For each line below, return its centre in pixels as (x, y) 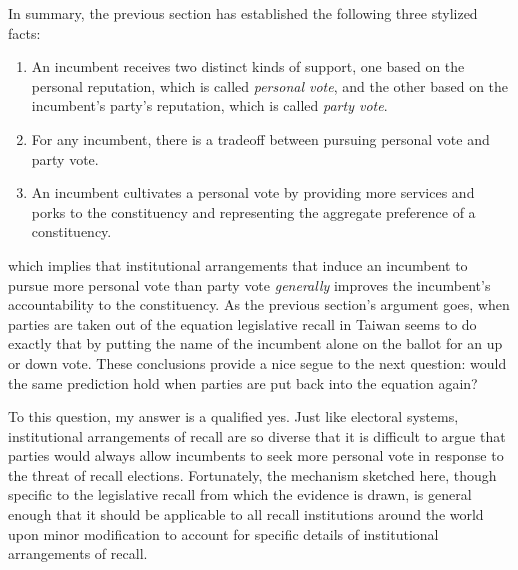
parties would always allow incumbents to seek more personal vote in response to (256, 455)
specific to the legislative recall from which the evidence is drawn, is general (240, 494)
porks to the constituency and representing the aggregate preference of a (253, 211)
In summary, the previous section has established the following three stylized (243, 13)
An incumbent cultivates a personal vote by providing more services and (253, 192)
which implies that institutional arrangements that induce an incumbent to (238, 264)
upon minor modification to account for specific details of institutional (223, 533)
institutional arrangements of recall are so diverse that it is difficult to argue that (257, 435)
